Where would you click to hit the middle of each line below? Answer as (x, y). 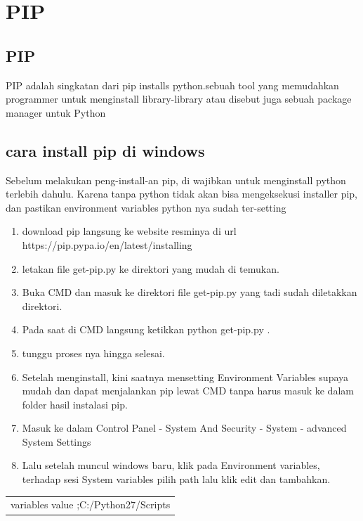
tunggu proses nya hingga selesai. (93, 353)
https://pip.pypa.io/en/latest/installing (107, 244)
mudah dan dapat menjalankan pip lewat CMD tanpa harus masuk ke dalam (188, 391)
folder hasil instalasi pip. (75, 404)
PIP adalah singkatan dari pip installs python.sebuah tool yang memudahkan (172, 85)
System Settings (57, 441)
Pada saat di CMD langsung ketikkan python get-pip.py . (146, 329)
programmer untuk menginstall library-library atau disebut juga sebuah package (179, 99)
